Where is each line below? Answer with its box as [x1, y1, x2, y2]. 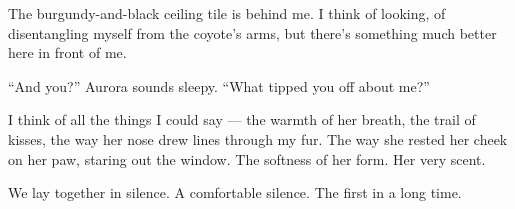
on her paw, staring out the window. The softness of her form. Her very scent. [8, 148, 486, 169]
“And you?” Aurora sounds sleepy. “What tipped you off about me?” [8, 75, 430, 96]
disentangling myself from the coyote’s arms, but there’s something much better [8, 22, 497, 43]
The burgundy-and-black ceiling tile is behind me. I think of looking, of [8, 3, 446, 23]
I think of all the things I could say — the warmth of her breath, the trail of [8, 109, 476, 130]
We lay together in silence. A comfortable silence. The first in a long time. [8, 182, 462, 203]
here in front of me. [8, 42, 127, 63]
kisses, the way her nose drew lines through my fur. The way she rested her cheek [8, 128, 508, 149]
